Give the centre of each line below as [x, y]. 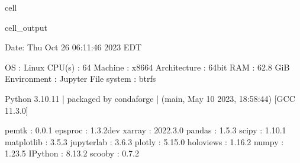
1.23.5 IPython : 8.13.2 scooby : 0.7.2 [72, 153]
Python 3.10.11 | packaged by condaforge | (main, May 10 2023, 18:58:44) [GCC [150, 98]
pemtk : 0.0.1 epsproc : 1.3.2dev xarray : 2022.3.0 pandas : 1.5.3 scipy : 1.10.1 [146, 130]
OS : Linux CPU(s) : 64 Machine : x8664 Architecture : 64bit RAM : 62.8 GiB [147, 67]
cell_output [26, 27]
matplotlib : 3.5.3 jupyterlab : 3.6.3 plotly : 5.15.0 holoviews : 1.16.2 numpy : [144, 141]
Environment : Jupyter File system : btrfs [80, 79]
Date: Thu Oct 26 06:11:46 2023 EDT [73, 47]
